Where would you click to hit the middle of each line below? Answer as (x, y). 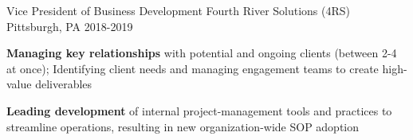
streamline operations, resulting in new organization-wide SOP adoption (183, 126)
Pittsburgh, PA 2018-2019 (70, 26)
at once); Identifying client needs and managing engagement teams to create (193, 68)
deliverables (64, 84)
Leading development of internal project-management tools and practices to (199, 110)
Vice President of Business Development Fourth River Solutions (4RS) (179, 10)
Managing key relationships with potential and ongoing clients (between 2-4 (202, 53)
